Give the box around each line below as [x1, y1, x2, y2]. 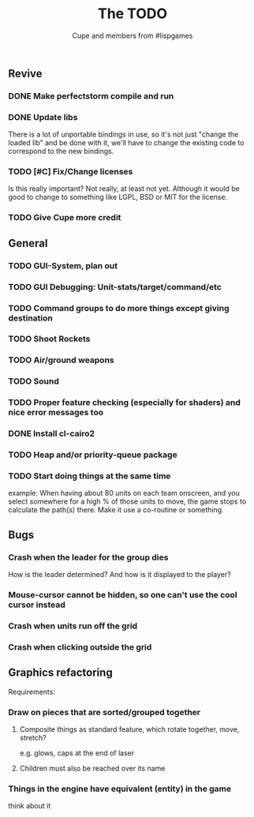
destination [8, 313, 53, 324]
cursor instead [8, 599, 65, 610]
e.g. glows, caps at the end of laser [19, 748, 135, 758]
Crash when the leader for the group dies [8, 552, 169, 563]
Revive [8, 66, 43, 80]
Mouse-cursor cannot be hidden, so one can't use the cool [8, 589, 238, 600]
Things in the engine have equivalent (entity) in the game [8, 783, 232, 794]
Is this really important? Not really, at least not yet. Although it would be [8, 184, 241, 193]
